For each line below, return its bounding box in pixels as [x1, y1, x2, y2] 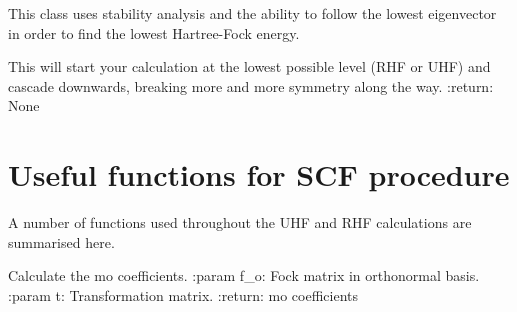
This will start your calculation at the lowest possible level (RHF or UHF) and [8, 56, 491, 77]
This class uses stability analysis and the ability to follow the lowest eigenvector [8, 3, 497, 23]
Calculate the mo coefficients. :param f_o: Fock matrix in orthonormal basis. [8, 265, 480, 286]
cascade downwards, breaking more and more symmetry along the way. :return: [8, 75, 494, 96]
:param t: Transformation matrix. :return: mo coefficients [8, 284, 359, 305]
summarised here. [8, 231, 115, 252]
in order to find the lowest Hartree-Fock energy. [8, 22, 300, 43]
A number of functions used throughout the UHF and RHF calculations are [8, 212, 472, 233]
